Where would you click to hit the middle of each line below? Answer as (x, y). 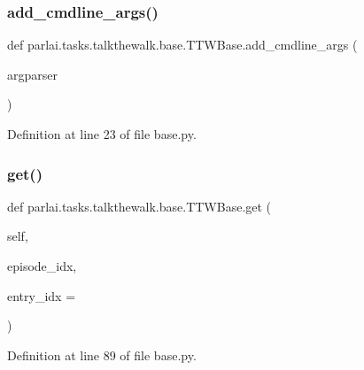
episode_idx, (42, 266)
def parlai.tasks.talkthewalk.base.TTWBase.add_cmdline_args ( (182, 45)
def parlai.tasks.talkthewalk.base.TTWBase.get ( (139, 206)
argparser (32, 74)
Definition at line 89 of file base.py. (102, 355)
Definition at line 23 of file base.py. (102, 134)
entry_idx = (42, 295)
